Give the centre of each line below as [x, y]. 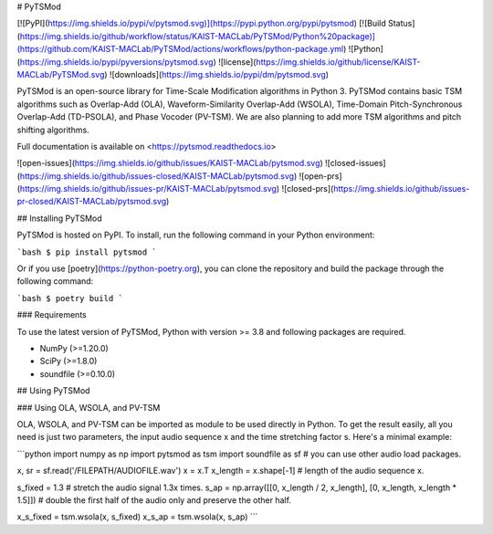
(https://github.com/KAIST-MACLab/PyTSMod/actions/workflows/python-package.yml [180, 49]
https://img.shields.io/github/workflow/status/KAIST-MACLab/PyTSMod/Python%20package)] [198, 36]
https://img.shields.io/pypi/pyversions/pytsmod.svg [116, 62]
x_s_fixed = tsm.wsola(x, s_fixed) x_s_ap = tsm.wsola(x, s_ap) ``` [137, 517]
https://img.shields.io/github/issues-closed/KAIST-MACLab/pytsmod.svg [157, 176]
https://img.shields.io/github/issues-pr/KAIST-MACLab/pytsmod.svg [148, 189]
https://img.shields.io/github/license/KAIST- [338, 62]
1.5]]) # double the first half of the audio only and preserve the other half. [154, 500]
